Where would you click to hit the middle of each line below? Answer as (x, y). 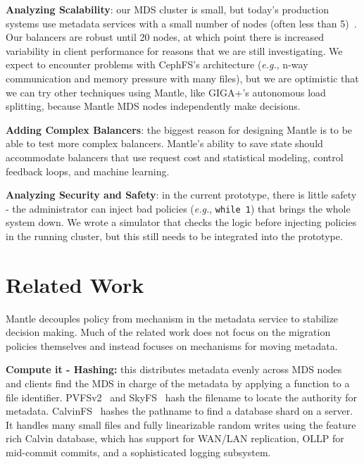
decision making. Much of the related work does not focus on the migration (168, 332)
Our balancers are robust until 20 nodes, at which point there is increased (165, 37)
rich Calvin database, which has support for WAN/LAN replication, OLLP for (175, 438)
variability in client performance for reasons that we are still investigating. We (174, 50)
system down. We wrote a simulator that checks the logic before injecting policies (181, 222)
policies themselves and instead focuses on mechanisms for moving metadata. (172, 345)
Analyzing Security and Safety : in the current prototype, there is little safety (181, 195)
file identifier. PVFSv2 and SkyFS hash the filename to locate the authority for (182, 397)
